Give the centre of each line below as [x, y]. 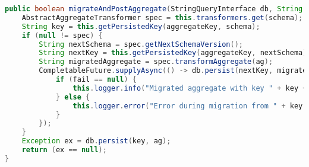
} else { [73, 97]
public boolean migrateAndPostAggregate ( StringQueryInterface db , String [154, 9]
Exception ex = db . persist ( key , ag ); [96, 141]
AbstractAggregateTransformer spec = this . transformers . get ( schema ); [162, 17]
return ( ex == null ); [64, 150]
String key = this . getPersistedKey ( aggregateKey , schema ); [141, 26]
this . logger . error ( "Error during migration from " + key [188, 106]
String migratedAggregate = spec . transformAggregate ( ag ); [156, 62]
